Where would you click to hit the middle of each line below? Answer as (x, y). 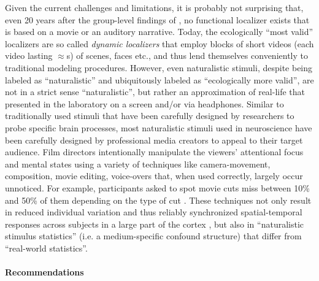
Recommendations (44, 272)
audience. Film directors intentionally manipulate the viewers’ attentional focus (154, 152)
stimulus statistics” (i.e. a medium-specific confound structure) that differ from (153, 236)
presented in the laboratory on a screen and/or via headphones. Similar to (144, 103)
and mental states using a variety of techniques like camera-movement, (138, 164)
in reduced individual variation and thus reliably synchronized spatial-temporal (154, 212)
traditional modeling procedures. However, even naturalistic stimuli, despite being (159, 67)
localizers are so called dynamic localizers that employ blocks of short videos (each (159, 43)
